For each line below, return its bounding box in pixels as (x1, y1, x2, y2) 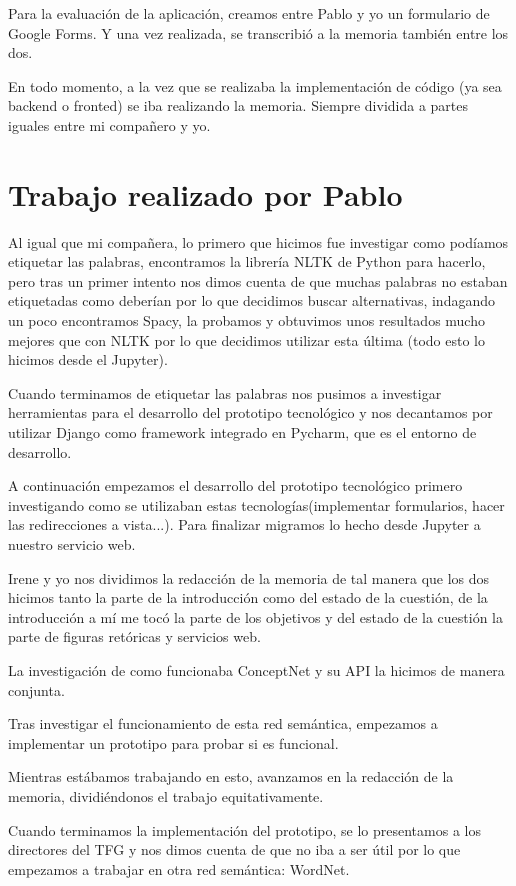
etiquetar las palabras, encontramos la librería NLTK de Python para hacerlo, (8, 251, 486, 272)
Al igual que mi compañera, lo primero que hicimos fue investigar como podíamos (8, 231, 509, 252)
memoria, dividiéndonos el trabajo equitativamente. (8, 785, 324, 806)
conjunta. (8, 679, 65, 700)
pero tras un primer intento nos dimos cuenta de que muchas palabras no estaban (8, 270, 508, 291)
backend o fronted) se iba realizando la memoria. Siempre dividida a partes (8, 95, 469, 116)
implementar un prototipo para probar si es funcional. (8, 732, 339, 753)
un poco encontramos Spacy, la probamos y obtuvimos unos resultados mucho (8, 310, 485, 331)
